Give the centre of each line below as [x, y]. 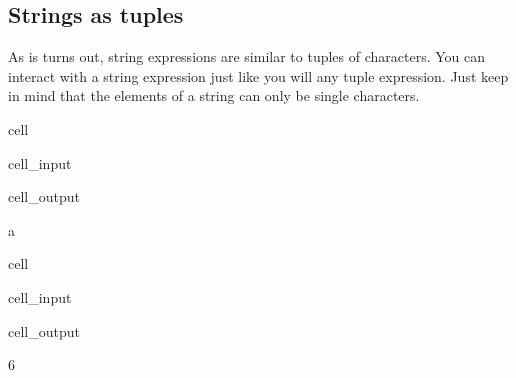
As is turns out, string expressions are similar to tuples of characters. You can [247, 56]
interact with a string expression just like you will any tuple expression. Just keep [258, 75]
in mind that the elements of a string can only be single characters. [214, 95]
